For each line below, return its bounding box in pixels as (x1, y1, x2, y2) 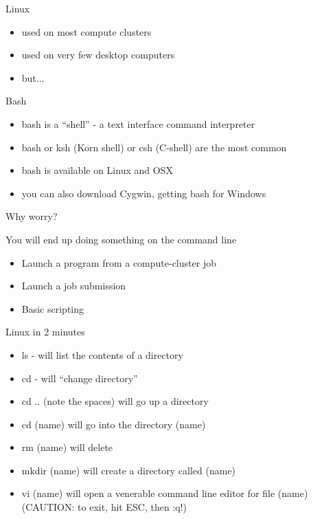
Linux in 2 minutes (5, 324, 85, 339)
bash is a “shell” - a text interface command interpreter (21, 116, 255, 131)
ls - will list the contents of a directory (21, 347, 183, 362)
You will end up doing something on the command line (5, 232, 237, 246)
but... (21, 70, 45, 85)
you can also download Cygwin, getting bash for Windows (21, 186, 266, 200)
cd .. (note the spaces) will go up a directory (21, 394, 209, 408)
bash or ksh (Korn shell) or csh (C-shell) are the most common (21, 140, 287, 154)
